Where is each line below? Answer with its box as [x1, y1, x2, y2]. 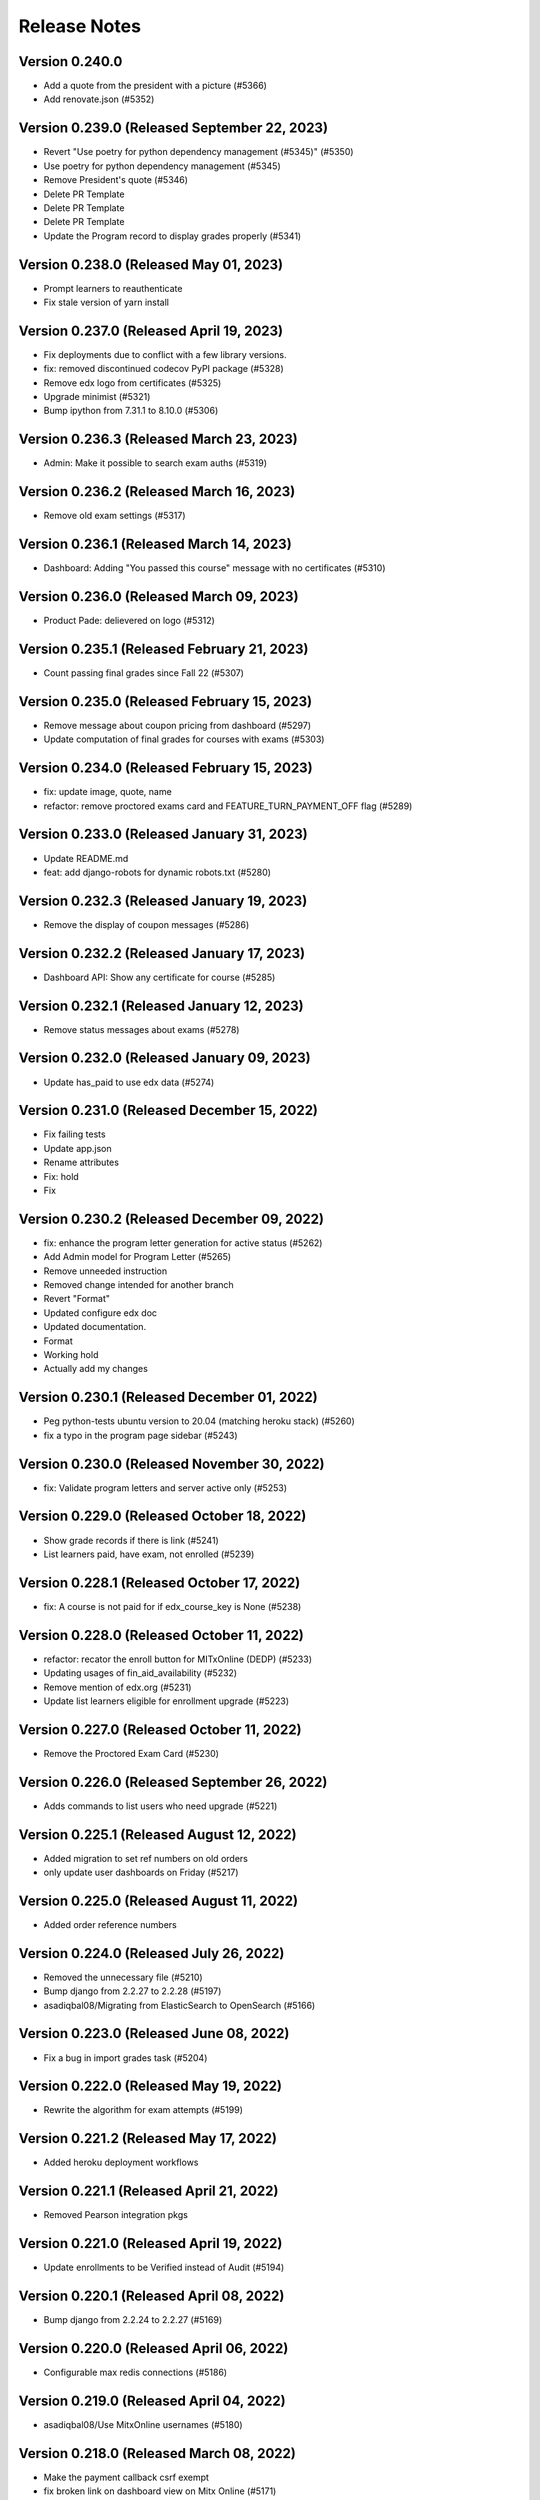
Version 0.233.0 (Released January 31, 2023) [18, 826, 309, 843]
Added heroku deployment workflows [43, 2156, 199, 2169]
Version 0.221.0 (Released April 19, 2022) [18, 2235, 283, 2252]
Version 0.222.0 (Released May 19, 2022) [18, 2078, 282, 2095]
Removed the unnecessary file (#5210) [43, 1971, 204, 1983]
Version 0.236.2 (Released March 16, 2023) [18, 483, 296, 500]
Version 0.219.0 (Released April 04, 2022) [18, 2392, 286, 2409]
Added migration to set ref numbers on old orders [43, 1852, 249, 1864]
